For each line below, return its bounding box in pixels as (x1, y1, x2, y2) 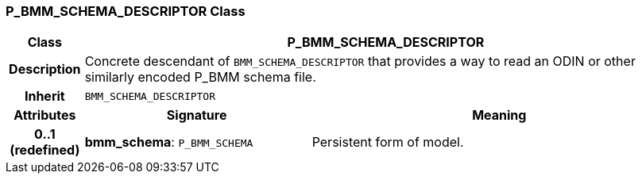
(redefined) (10, 142, 80, 159)
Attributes (14, 107, 76, 124)
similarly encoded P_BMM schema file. (84, 69, 316, 86)
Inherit (24, 88, 65, 105)
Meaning (472, 107, 527, 124)
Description (9, 61, 81, 78)
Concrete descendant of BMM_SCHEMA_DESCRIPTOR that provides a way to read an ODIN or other (84, 53, 636, 70)
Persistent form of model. (311, 134, 464, 151)
